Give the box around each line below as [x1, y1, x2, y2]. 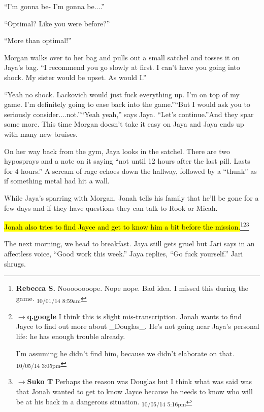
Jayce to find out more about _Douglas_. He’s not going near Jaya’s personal [16, 321, 259, 331]
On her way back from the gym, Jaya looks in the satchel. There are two [4, 145, 230, 156]
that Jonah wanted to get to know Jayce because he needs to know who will [16, 386, 253, 396]
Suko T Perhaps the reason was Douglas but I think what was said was [27, 376, 252, 387]
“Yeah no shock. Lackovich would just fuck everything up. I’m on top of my [4, 89, 240, 99]
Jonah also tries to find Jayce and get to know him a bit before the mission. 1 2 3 [4, 220, 249, 232]
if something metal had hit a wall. [4, 175, 110, 186]
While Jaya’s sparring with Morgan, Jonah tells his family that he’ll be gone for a [4, 192, 259, 203]
